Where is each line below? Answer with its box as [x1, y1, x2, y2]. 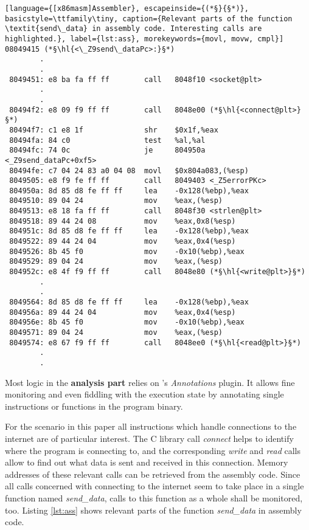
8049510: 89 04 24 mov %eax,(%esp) [9, 196, 223, 205]
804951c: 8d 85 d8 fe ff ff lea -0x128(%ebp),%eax [9, 227, 249, 236]
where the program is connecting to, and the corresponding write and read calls [5, 444, 301, 456]
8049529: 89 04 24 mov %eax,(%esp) [9, 257, 223, 266]
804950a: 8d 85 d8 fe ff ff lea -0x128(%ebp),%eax [9, 186, 249, 195]
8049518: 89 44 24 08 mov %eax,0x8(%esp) [9, 216, 236, 225]
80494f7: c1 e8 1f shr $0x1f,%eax [9, 125, 218, 134]
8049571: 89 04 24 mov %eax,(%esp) [9, 328, 223, 337]
